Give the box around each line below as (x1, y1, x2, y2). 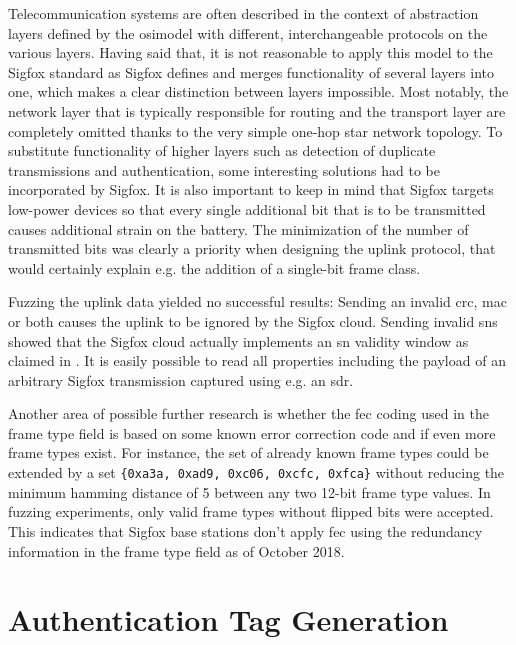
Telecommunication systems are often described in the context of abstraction (8, 3, 479, 23)
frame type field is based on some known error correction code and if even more (8, 422, 496, 443)
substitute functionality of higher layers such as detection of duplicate (8, 140, 436, 161)
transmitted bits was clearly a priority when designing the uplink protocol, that (8, 238, 496, 259)
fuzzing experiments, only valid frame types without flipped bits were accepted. (8, 501, 494, 522)
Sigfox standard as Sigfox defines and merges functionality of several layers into (8, 61, 494, 82)
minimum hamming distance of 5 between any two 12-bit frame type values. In (8, 481, 491, 502)
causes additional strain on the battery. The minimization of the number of (8, 218, 469, 239)
